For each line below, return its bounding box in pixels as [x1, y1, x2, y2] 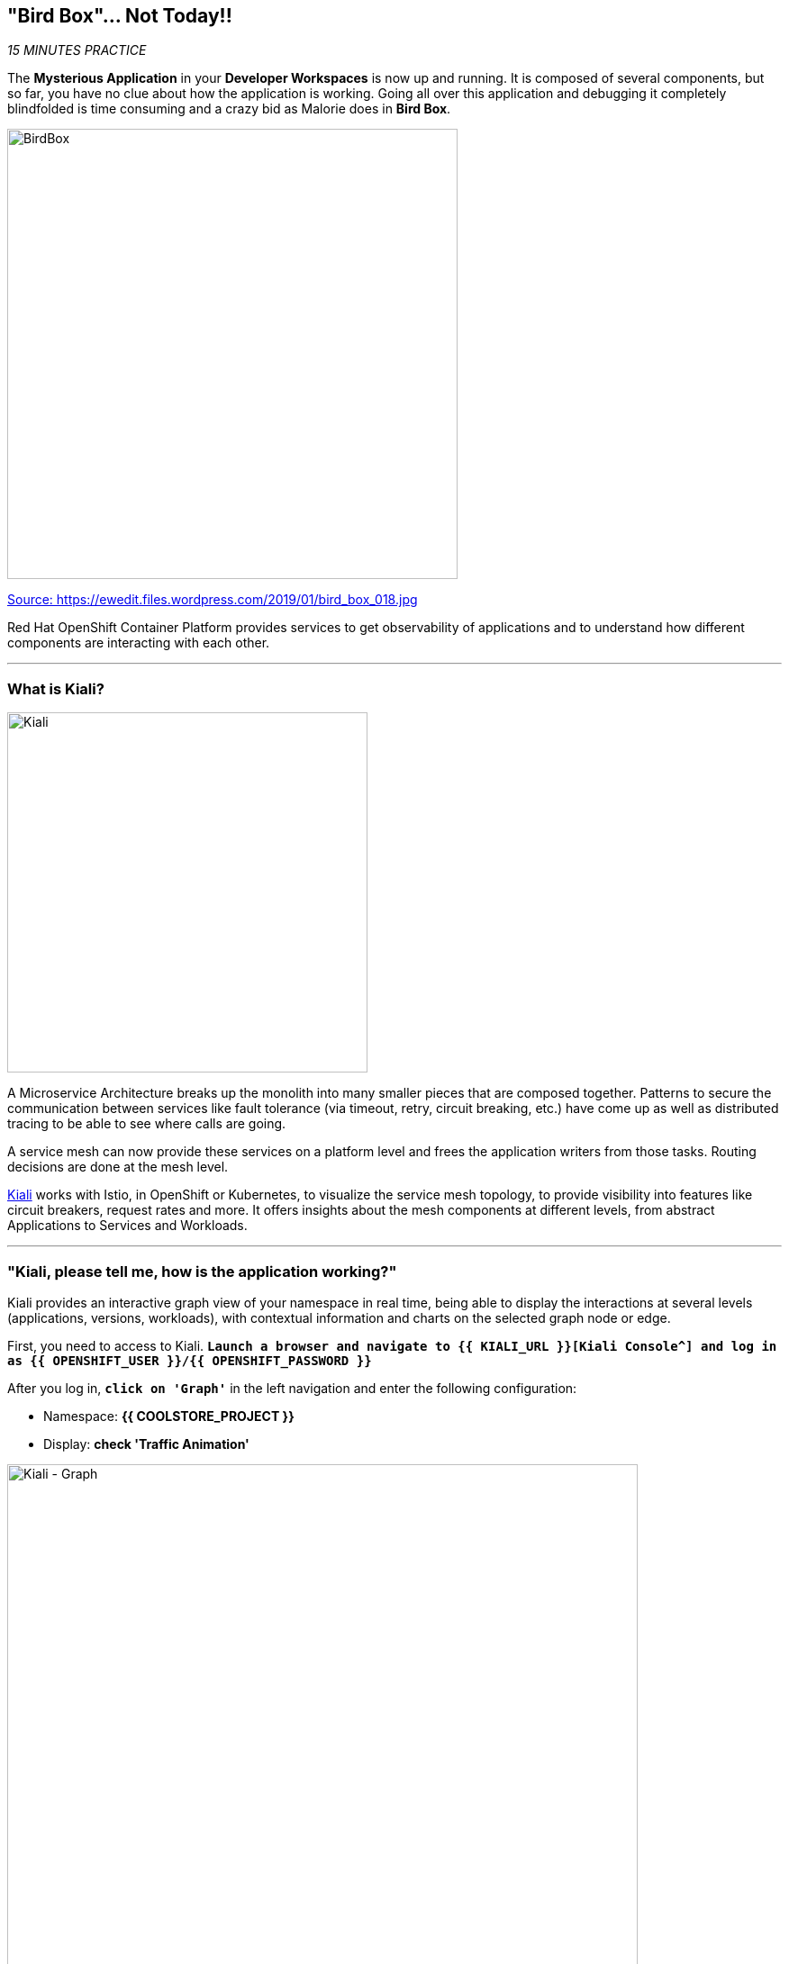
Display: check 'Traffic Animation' [43, 1435, 249, 1452]
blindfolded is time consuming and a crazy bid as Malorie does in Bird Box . [7, 101, 451, 117]
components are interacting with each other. [7, 635, 270, 651]
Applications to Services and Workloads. [7, 1217, 248, 1234]
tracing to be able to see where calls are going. [7, 1116, 286, 1132]
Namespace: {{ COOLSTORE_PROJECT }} [43, 1407, 295, 1424]
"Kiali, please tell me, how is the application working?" [7, 1262, 397, 1281]
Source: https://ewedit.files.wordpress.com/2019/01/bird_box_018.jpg [7, 592, 418, 608]
